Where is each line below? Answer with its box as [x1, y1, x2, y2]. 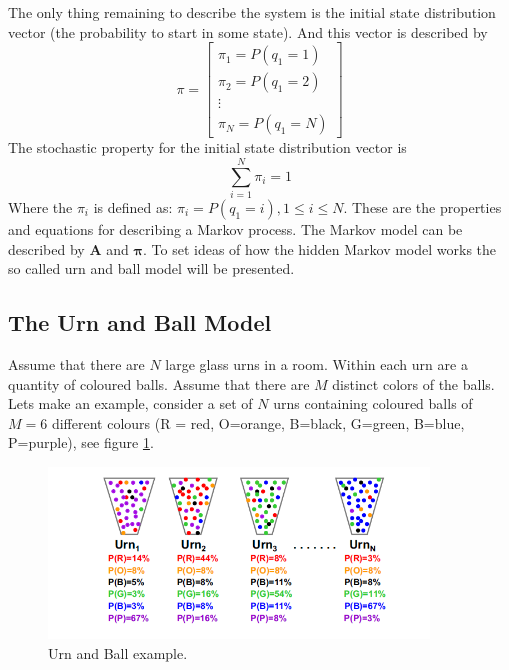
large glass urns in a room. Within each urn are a [165, 354, 468, 375]
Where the [8, 197, 73, 218]
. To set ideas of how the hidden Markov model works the [143, 238, 497, 259]
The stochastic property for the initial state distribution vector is [8, 137, 407, 158]
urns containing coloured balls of [273, 393, 473, 414]
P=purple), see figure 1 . [8, 432, 154, 453]
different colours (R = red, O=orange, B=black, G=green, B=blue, [51, 412, 465, 433]
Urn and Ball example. [48, 642, 188, 663]
